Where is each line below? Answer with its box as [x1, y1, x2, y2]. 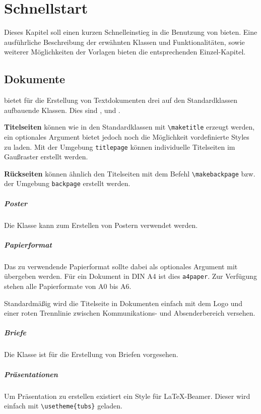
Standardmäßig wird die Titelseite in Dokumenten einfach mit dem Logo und [4, 298, 243, 308]
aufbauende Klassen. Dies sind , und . [4, 104, 120, 115]
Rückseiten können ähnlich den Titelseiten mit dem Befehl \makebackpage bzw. [4, 168, 255, 179]
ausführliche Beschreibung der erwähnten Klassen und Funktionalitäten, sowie [4, 36, 245, 47]
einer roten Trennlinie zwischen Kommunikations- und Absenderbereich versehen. [4, 308, 255, 318]
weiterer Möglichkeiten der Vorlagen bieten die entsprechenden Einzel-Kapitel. [4, 46, 246, 57]
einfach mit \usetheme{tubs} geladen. [4, 400, 122, 411]
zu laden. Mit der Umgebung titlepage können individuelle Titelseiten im [4, 141, 235, 152]
